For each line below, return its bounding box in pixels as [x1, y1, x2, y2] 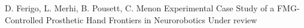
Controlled [5, 13, 44, 26]
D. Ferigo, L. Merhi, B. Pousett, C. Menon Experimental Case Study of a [5, 2, 275, 14]
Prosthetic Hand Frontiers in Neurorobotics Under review [45, 13, 257, 26]
